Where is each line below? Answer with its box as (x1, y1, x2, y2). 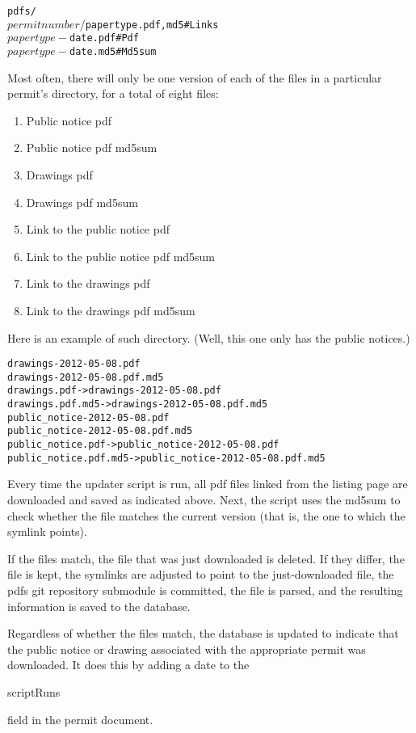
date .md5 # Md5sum (69, 45, 157, 57)
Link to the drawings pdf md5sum (26, 301, 195, 318)
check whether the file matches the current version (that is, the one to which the (7, 507, 405, 524)
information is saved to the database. (7, 597, 191, 614)
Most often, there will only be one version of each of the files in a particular (7, 69, 382, 86)
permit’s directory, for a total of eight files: (7, 85, 219, 102)
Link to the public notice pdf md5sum (26, 247, 216, 264)
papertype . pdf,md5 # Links (85, 19, 219, 31)
